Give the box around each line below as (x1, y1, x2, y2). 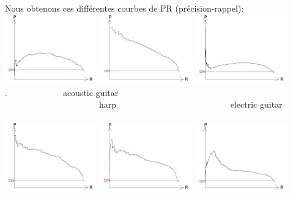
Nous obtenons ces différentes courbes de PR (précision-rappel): (5, 2, 244, 14)
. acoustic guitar (5, 86, 119, 98)
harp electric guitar (98, 98, 283, 111)
